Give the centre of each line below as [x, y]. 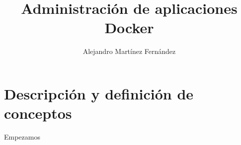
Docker [129, 27]
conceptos [38, 113]
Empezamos [22, 137]
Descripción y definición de [99, 93]
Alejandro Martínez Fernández [129, 51]
